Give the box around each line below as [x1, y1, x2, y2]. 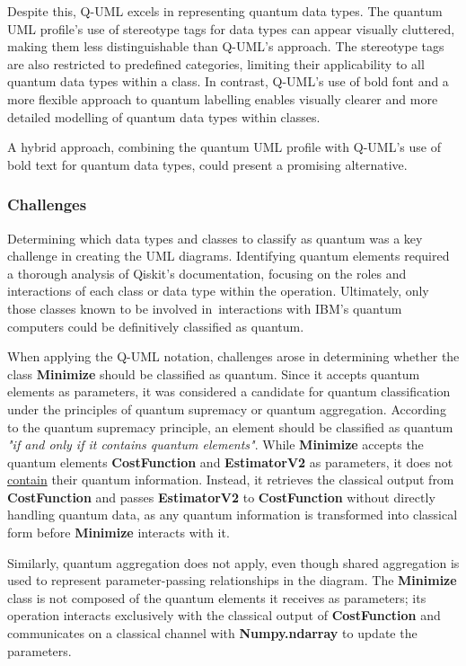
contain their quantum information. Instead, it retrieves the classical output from [7, 470, 454, 489]
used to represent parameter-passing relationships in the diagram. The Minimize [7, 571, 457, 590]
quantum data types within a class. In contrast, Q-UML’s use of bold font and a [7, 72, 449, 91]
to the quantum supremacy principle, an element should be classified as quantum [7, 417, 453, 436]
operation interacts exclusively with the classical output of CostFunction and [7, 606, 441, 625]
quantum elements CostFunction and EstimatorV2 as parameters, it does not [7, 452, 453, 471]
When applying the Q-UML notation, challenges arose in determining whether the [7, 347, 460, 366]
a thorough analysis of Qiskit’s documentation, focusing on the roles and [7, 263, 407, 282]
